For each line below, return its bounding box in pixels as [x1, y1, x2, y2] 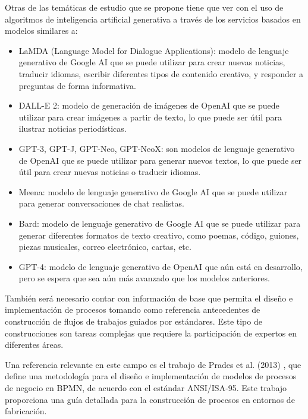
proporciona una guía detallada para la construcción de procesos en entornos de [5, 393, 295, 405]
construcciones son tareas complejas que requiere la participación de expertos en [5, 326, 297, 339]
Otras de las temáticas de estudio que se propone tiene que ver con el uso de [5, 1, 284, 13]
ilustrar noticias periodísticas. [18, 122, 127, 135]
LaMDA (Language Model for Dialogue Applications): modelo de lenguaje [18, 44, 289, 56]
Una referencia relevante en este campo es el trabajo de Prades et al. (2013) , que [5, 358, 301, 370]
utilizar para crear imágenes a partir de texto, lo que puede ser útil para [18, 110, 282, 123]
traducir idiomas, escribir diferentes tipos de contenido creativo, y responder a [18, 67, 304, 80]
